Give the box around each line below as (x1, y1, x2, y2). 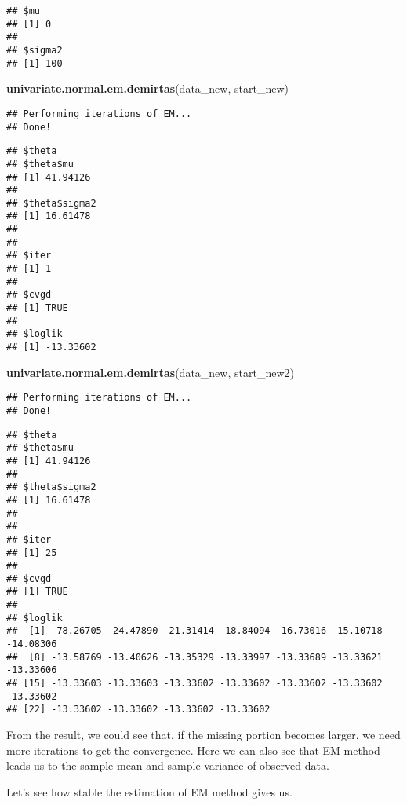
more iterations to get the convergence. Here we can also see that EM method (6, 741, 380, 758)
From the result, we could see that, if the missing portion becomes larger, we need (6, 726, 401, 743)
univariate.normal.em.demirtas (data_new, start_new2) (6, 364, 294, 380)
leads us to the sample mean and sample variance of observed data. (6, 757, 329, 774)
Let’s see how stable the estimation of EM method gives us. (6, 783, 293, 800)
